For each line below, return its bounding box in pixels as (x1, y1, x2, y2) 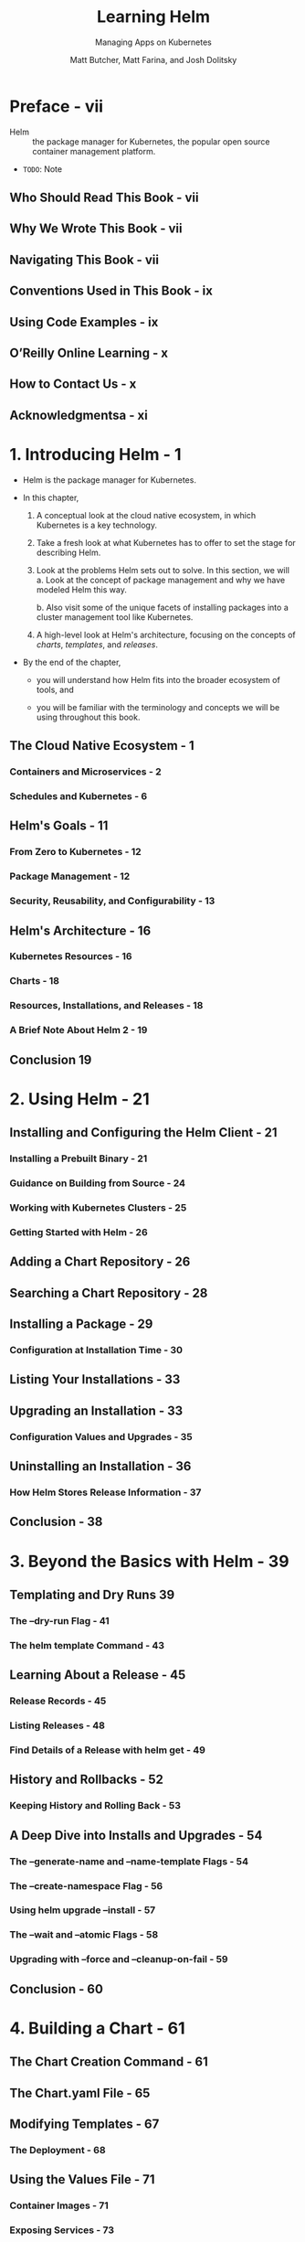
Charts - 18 (9, 975, 59, 988)
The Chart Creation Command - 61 (9, 2055, 208, 2070)
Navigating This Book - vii (9, 251, 160, 267)
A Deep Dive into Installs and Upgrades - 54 (9, 1827, 263, 1843)
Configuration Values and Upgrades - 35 (9, 1430, 194, 1443)
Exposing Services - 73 (9, 2224, 115, 2237)
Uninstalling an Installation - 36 (9, 1458, 192, 1474)
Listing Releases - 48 (9, 1719, 105, 1732)
